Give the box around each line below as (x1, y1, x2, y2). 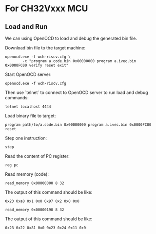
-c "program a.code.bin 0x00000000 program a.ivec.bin (22, 59, 136, 64)
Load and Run (5, 23, 48, 31)
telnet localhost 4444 (5, 104, 51, 109)
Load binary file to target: (5, 113, 56, 118)
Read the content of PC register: (5, 153, 70, 159)
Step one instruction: (5, 135, 47, 141)
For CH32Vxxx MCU (5, 3, 88, 14)
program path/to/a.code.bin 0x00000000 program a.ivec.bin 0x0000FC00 (5, 122, 152, 127)
